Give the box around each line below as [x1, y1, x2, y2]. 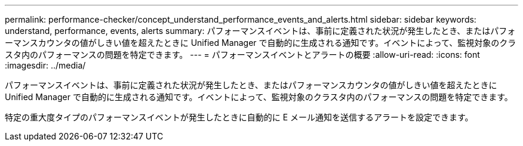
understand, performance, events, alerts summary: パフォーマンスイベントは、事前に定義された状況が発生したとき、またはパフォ [5, 26, 516, 36]
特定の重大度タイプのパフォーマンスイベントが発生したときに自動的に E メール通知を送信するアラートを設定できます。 [5, 112, 473, 122]
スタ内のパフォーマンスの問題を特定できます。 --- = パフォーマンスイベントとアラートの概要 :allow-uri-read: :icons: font [5, 49, 480, 60]
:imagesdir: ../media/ [5, 60, 86, 70]
